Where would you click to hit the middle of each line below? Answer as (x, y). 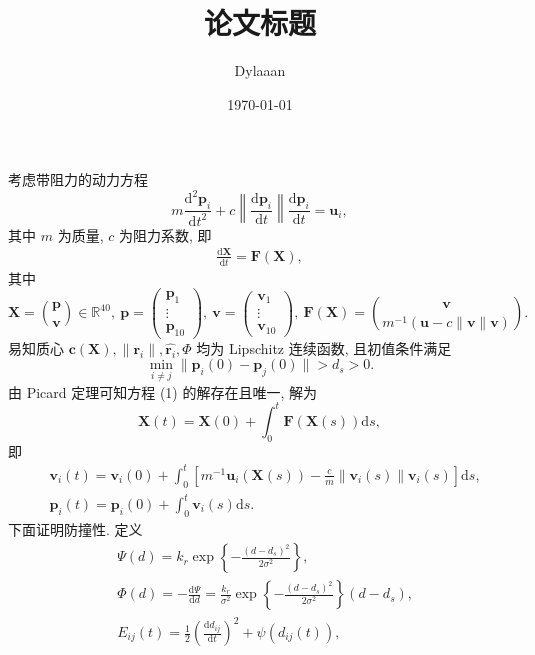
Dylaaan (260, 70)
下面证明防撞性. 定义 (75, 528)
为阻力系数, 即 (165, 234)
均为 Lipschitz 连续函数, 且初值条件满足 (324, 347)
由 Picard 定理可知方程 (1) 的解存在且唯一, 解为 (163, 391)
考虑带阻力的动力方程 (78, 179)
